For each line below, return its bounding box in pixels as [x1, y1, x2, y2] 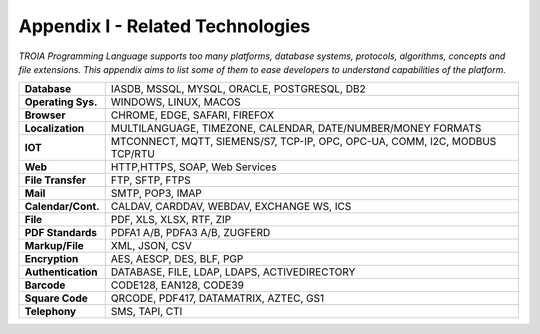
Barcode [24, 278, 66, 292]
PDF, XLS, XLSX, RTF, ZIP [110, 213, 232, 227]
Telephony [24, 305, 77, 319]
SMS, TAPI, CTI [110, 305, 183, 319]
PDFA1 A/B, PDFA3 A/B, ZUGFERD [110, 226, 271, 240]
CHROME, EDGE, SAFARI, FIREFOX [110, 108, 275, 122]
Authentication [24, 265, 99, 279]
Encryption [24, 252, 79, 266]
